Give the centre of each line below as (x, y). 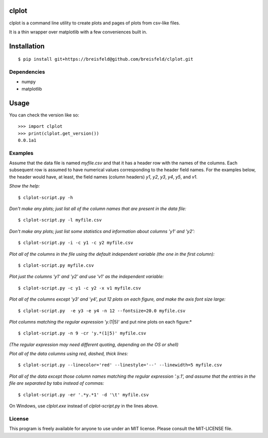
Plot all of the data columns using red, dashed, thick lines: (69, 354)
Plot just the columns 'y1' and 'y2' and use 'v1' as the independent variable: (86, 277)
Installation (27, 46)
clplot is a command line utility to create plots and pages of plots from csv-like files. (95, 23)
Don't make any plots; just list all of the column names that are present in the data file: (98, 209)
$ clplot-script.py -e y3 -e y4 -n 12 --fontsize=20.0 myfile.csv (102, 311)
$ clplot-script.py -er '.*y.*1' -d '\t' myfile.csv (83, 395)
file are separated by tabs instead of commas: (57, 383)
